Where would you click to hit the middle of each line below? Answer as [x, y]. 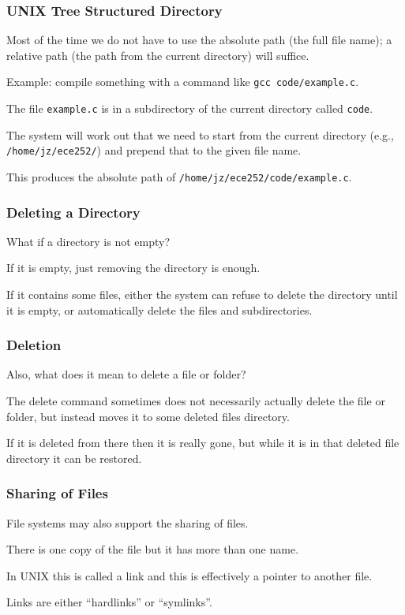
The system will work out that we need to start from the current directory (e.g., [200, 134]
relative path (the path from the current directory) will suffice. [158, 55]
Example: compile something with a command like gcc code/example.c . [183, 82]
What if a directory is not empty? [88, 241]
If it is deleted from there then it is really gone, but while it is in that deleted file [203, 443]
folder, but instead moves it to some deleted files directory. [148, 416]
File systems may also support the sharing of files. [127, 522]
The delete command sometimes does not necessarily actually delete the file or [196, 401]
